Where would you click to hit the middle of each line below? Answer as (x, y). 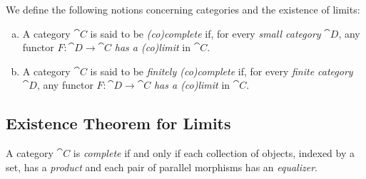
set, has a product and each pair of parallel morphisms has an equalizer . (162, 167)
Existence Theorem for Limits (118, 123)
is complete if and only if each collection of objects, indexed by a (214, 153)
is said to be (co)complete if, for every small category (205, 33)
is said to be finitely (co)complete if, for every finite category (222, 71)
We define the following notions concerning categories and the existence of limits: (183, 9)
